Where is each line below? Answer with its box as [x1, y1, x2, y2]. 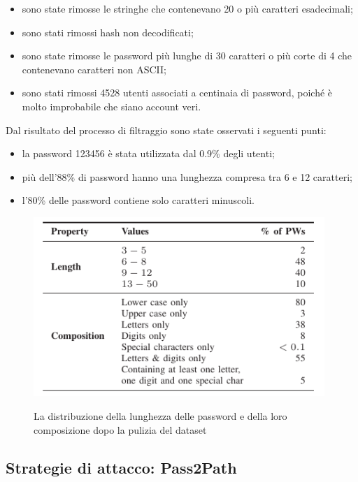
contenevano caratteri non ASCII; [22, 61, 166, 76]
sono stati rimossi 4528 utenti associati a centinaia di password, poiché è [22, 85, 333, 100]
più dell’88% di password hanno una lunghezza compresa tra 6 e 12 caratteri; [22, 169, 352, 184]
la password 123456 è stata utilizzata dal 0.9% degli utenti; [22, 146, 275, 161]
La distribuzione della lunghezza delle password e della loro [34, 408, 287, 423]
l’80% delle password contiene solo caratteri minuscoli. [22, 193, 255, 207]
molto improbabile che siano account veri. [22, 98, 201, 113]
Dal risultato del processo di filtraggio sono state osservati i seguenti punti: [6, 122, 327, 137]
